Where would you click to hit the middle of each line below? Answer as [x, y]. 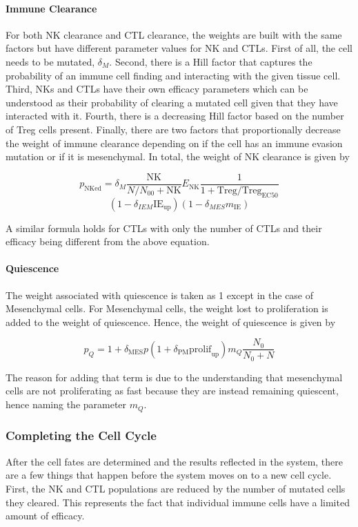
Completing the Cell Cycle [81, 435]
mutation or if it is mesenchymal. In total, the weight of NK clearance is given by [178, 156]
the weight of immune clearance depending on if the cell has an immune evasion [174, 143]
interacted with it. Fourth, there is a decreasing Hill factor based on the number [175, 116]
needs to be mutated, [50, 61]
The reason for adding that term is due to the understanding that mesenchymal [174, 377]
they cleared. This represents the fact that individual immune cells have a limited [178, 502]
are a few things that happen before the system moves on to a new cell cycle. [169, 475]
